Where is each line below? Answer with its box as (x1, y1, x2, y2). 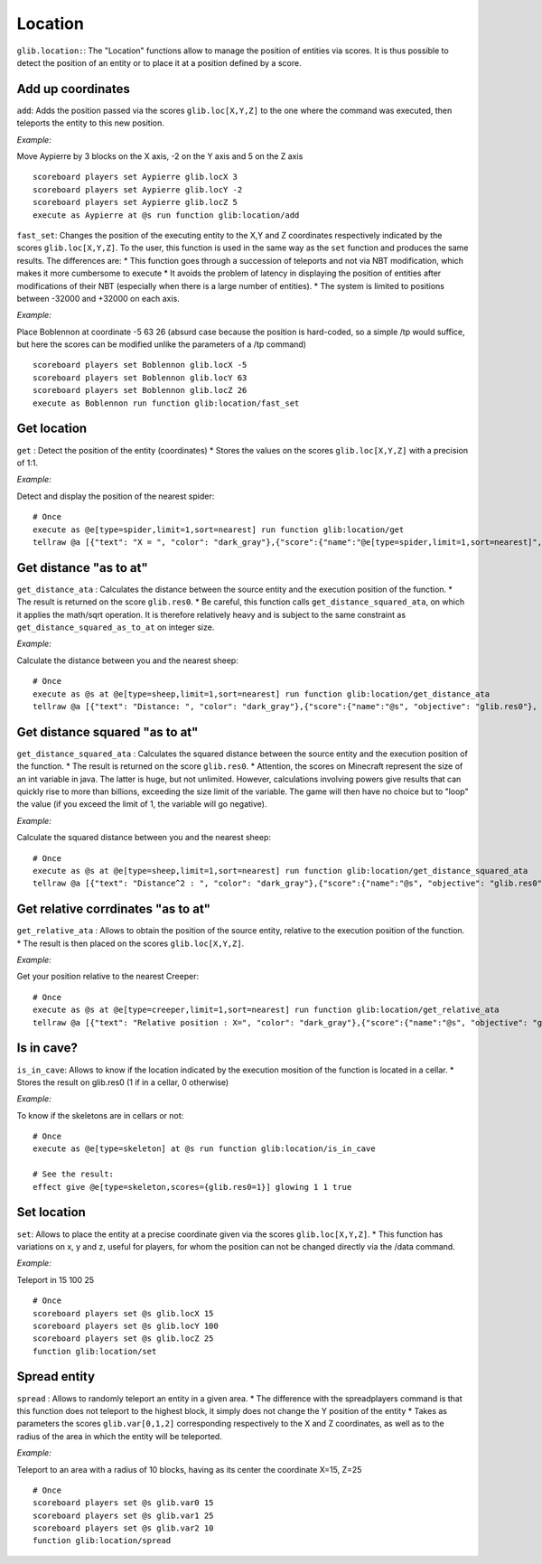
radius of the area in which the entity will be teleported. (16, 1430, 223, 1441)
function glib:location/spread (33, 1536, 172, 1546)
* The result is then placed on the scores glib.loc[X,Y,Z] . (16, 938, 245, 949)
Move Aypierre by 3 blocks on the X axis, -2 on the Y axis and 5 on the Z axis (16, 151, 304, 162)
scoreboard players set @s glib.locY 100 (33, 1320, 219, 1331)
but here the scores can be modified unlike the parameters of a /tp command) (16, 339, 307, 350)
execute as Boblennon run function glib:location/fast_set (33, 398, 300, 408)
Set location (16, 1204, 86, 1220)
